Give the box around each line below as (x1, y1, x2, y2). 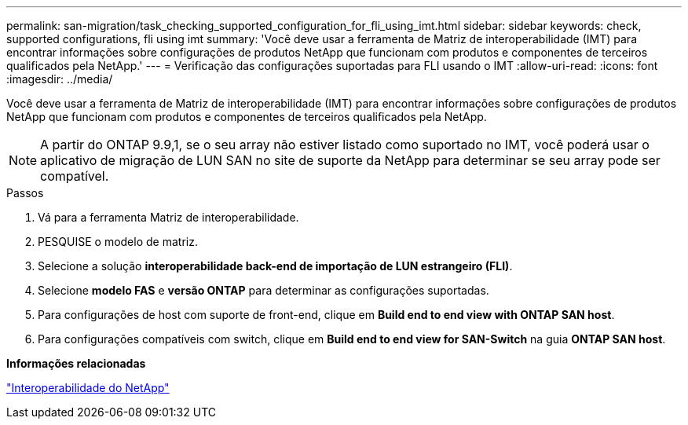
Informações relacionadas (6, 357, 146, 370)
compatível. (40, 168, 109, 184)
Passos (6, 186, 44, 200)
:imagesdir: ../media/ (6, 72, 113, 86)
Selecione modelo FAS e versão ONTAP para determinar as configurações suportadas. (38, 284, 489, 297)
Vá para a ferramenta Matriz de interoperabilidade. (38, 211, 299, 224)
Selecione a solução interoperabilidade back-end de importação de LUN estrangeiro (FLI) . (38, 259, 513, 273)
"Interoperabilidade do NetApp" (6, 381, 170, 394)
